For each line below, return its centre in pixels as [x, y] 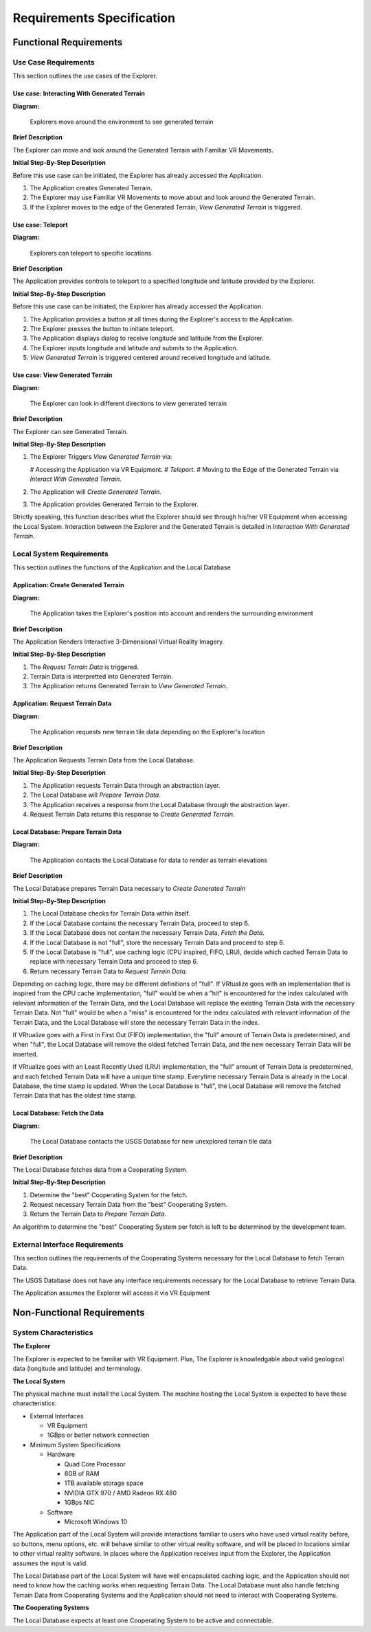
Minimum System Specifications [76, 1444]
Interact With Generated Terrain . [76, 479]
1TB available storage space [104, 1483]
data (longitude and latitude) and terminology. [77, 1369]
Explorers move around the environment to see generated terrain [122, 122]
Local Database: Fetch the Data [58, 1113]
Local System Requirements [61, 554]
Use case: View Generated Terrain [63, 375]
